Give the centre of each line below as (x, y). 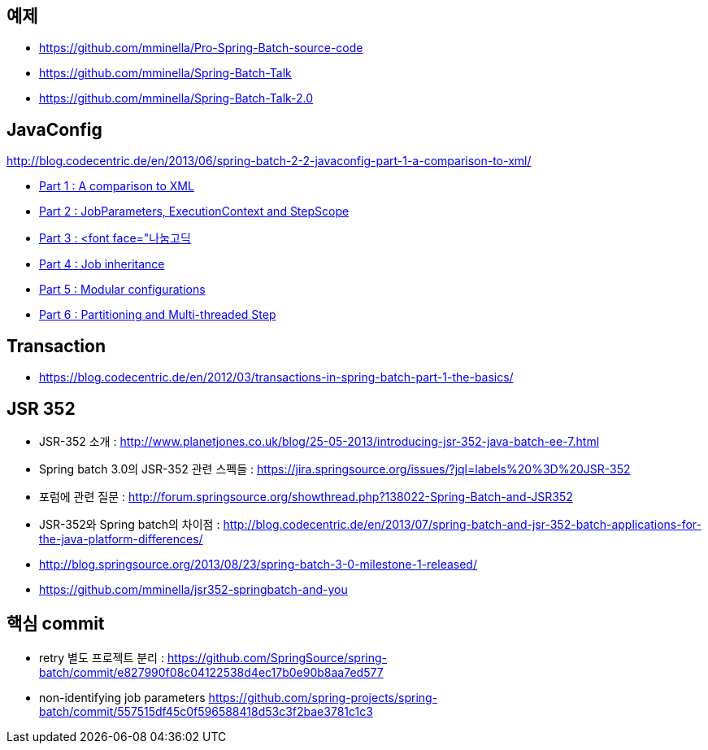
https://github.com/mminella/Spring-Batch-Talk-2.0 (176, 98)
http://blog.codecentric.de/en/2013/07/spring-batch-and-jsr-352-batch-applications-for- (462, 524)
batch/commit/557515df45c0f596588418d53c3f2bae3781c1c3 (206, 711)
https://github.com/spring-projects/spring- (323, 697)
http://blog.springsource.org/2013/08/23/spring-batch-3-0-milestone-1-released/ (258, 564)
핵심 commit (56, 624)
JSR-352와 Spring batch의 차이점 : (130, 524)
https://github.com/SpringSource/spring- (277, 657)
